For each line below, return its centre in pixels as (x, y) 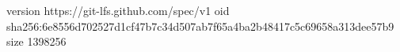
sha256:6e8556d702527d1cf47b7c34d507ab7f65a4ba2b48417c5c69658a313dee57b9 (200, 26)
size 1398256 (36, 41)
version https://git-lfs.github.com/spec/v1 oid (118, 10)
